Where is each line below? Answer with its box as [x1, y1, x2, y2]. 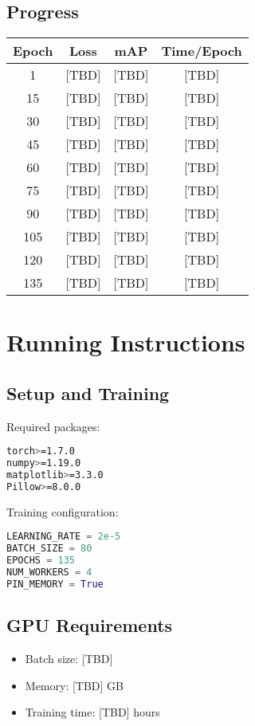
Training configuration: [6, 503, 119, 520]
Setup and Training [6, 380, 170, 405]
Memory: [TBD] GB [25, 677, 124, 693]
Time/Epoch [161, 41, 242, 61]
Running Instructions [6, 326, 245, 359]
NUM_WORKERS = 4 [6, 567, 92, 579]
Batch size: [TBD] [25, 650, 113, 667]
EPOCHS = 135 [6, 555, 75, 567]
